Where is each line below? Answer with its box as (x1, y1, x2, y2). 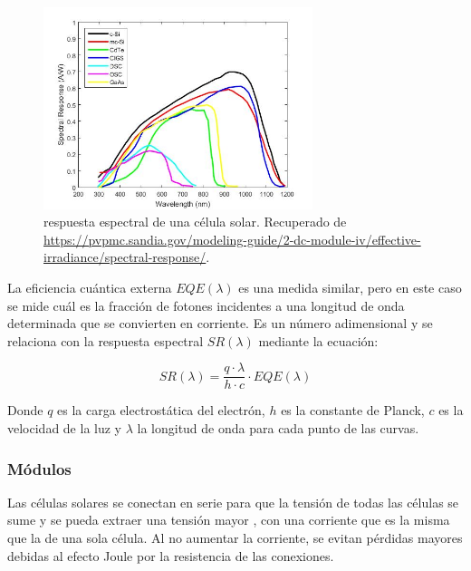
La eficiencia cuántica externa (7, 277, 172, 296)
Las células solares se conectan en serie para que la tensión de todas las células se (7, 492, 459, 511)
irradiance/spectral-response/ (43, 247, 207, 266)
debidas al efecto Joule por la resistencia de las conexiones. (7, 546, 334, 565)
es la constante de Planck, (281, 401, 425, 420)
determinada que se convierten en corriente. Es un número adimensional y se (7, 314, 433, 333)
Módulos (7, 457, 72, 479)
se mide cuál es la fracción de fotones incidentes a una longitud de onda (7, 295, 405, 315)
